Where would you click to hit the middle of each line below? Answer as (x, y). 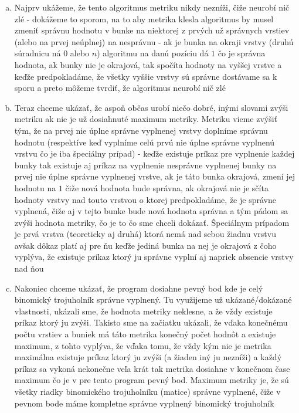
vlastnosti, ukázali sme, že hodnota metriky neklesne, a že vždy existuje (143, 311)
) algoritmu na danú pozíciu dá (153, 53)
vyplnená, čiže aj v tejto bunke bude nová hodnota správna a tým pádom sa (151, 211)
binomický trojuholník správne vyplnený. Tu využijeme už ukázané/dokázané (153, 299)
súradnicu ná (38, 53)
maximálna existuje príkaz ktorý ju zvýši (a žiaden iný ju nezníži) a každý (148, 357)
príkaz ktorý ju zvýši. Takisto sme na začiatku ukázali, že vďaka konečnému (151, 322)
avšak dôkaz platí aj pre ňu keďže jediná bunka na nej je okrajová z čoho (145, 245)
